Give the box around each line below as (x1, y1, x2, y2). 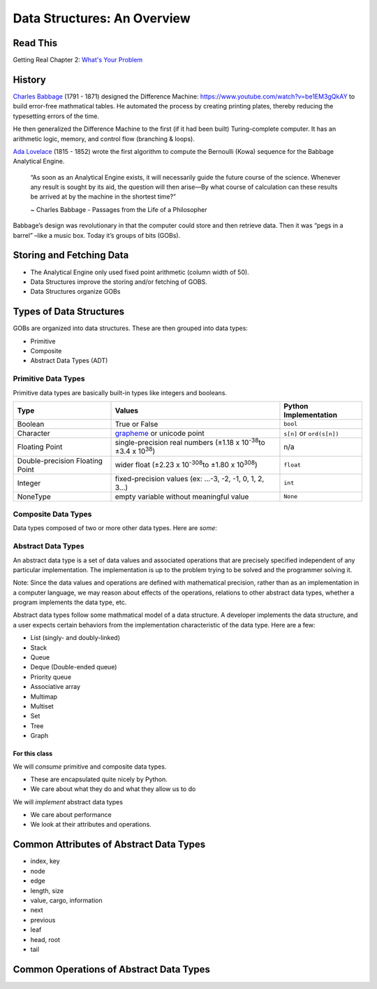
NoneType (17, 492, 52, 501)
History (13, 73, 47, 85)
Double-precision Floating (17, 455, 103, 465)
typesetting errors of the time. (13, 112, 99, 120)
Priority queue (30, 672, 72, 681)
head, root (30, 935, 61, 944)
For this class (13, 749, 53, 758)
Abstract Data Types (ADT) (30, 357, 108, 365)
